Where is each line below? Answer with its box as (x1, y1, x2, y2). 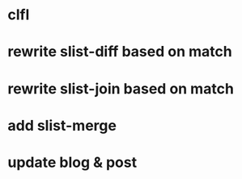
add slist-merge (7, 116, 117, 135)
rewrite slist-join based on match (7, 79, 234, 98)
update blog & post (7, 153, 138, 171)
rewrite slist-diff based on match (7, 43, 232, 61)
